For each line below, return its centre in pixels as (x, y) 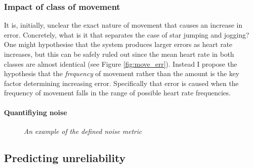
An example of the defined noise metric (83, 131)
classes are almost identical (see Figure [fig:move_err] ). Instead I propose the (121, 63)
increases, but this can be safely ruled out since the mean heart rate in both (119, 54)
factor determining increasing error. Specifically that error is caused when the (121, 83)
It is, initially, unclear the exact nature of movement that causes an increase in (123, 25)
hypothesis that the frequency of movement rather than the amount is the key (122, 73)
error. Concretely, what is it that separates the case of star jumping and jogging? (127, 34)
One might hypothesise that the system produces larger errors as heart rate (118, 44)
